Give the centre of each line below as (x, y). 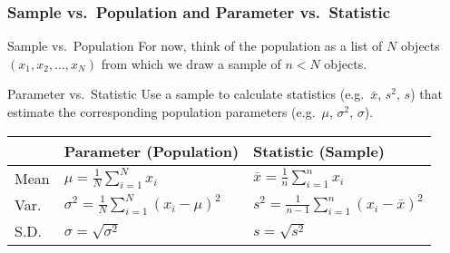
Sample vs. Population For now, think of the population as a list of (195, 46)
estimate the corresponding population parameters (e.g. (161, 112)
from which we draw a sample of (191, 63)
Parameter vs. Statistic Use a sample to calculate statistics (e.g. (186, 94)
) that (426, 94)
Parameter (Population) (152, 151)
